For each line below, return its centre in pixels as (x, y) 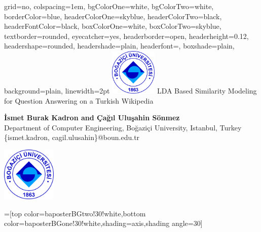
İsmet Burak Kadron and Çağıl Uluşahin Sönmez (92, 118)
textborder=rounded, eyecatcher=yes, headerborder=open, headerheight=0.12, (126, 36)
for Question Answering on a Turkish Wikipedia (79, 100)
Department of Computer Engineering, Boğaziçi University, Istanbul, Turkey (123, 127)
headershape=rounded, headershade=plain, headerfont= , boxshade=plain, (119, 46)
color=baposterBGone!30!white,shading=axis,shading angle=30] (103, 223)
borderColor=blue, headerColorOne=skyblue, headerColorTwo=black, (113, 16)
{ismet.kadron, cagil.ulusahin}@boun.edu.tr (72, 137)
